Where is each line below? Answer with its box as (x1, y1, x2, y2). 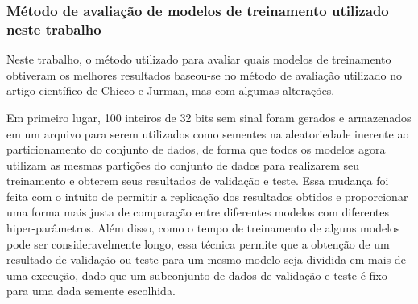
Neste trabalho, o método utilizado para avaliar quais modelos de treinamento (6, 51, 391, 68)
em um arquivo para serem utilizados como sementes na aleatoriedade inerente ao (6, 125, 409, 142)
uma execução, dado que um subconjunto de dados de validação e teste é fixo (6, 266, 387, 283)
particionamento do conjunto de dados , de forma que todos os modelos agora (6, 141, 386, 158)
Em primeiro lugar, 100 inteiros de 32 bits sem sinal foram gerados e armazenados (6, 109, 412, 125)
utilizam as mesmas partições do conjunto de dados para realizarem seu (6, 156, 360, 173)
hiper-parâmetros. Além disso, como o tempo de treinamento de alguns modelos (6, 220, 400, 236)
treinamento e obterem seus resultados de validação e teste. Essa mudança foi (6, 172, 389, 189)
